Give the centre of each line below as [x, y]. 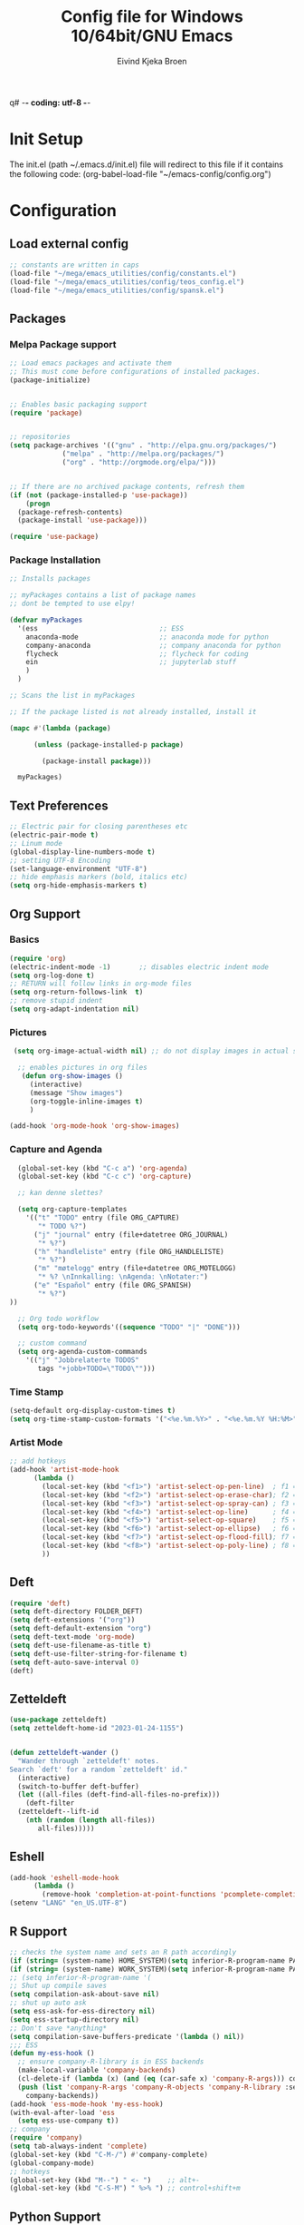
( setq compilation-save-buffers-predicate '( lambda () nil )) [127, 2036]
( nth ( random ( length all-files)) [90, 1820]
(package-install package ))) [97, 761]
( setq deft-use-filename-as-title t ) [81, 1645]
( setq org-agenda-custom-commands [82, 1352]
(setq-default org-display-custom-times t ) [93, 1411]
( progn [38, 504]
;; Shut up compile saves [58, 1986]
